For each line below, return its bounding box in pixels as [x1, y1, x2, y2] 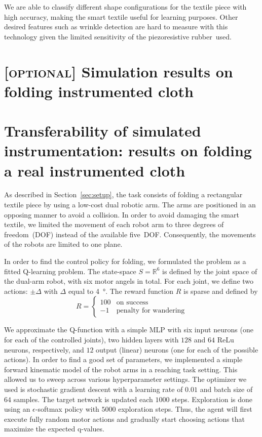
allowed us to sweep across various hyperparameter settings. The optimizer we [4, 374, 247, 384]
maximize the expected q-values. [4, 423, 104, 434]
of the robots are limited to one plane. [4, 239, 123, 249]
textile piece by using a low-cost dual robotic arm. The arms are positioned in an [4, 199, 256, 210]
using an [4, 404, 30, 414]
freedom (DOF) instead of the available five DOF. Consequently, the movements [4, 229, 256, 239]
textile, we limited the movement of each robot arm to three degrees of [4, 219, 224, 230]
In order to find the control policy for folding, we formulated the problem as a [4, 256, 246, 266]
